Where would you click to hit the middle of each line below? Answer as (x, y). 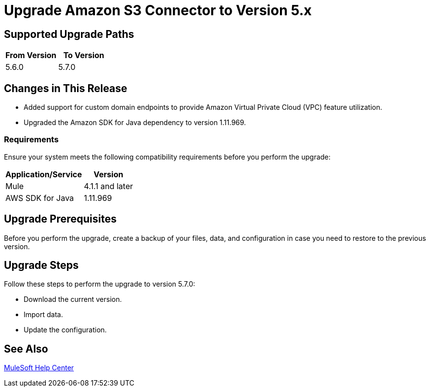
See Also (26, 349)
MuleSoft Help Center (39, 368)
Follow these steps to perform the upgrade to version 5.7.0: (100, 284)
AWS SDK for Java (40, 198)
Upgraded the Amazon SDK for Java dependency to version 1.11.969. (135, 123)
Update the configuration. (65, 330)
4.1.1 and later (108, 186)
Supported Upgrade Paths (69, 34)
